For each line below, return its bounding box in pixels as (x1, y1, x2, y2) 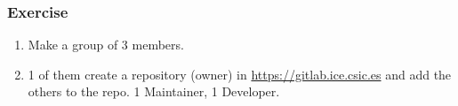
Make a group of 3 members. (28, 35, 184, 54)
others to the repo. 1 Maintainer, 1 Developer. (28, 82, 280, 101)
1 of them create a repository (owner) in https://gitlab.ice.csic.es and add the (28, 64, 452, 83)
